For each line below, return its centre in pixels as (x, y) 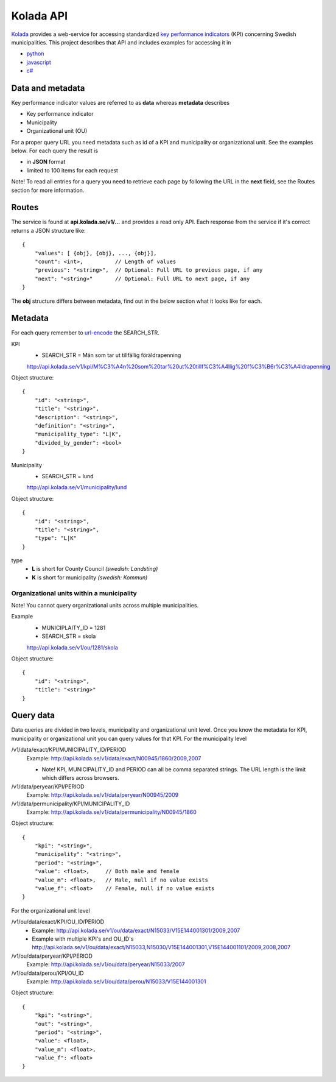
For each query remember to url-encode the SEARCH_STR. (85, 333)
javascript (39, 62)
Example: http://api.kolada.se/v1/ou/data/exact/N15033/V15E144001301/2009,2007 (136, 930)
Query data (33, 716)
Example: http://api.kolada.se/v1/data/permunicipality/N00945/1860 (112, 812)
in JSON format (46, 162)
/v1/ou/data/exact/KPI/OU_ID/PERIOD (58, 922)
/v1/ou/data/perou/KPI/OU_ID (48, 973)
